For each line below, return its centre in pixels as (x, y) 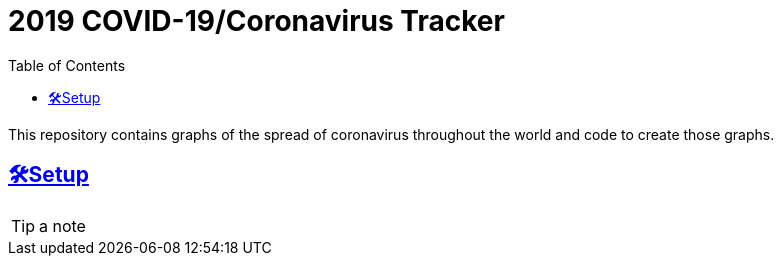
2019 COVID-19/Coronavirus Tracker (256, 21)
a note (62, 225)
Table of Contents (67, 65)
